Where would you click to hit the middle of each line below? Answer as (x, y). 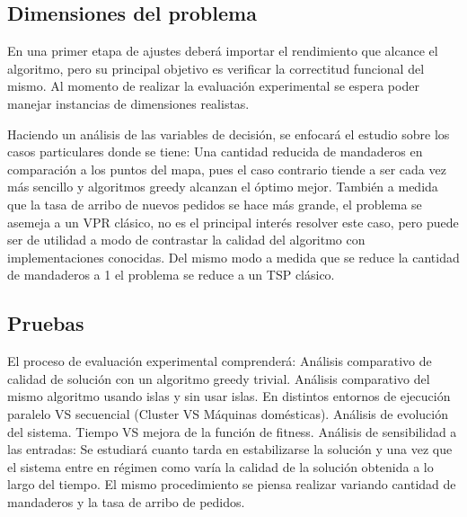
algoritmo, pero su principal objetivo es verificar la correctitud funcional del (216, 68)
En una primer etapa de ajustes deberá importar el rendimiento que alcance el (223, 51)
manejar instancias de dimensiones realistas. (128, 103)
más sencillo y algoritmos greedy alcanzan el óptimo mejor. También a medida (223, 187)
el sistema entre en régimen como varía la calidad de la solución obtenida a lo (220, 466)
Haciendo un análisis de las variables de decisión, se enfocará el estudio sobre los (229, 134)
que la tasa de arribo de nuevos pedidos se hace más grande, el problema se (215, 204)
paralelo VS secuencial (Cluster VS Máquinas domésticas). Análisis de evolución (228, 413)
